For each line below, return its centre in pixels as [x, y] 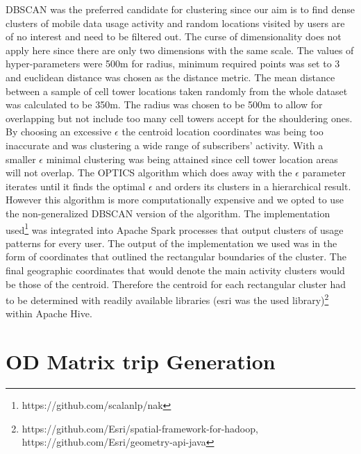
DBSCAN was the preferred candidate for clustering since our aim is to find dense [180, 9]
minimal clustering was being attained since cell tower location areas [192, 159]
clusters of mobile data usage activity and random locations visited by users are [175, 23]
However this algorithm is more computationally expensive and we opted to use [175, 200]
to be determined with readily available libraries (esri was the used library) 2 [167, 299]
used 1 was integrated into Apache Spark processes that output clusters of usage [175, 228]
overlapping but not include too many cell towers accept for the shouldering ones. [179, 118]
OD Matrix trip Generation [141, 361]
